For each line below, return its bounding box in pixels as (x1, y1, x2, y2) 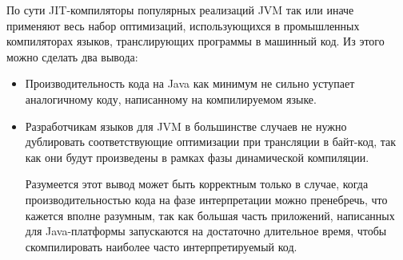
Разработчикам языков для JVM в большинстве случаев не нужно (25, 117, 347, 134)
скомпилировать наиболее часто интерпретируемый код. (25, 238, 297, 254)
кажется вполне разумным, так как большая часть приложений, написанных (25, 207, 395, 223)
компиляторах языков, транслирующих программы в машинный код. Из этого (6, 33, 385, 49)
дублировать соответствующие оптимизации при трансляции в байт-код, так (25, 133, 396, 150)
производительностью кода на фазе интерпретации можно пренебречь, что (25, 191, 388, 207)
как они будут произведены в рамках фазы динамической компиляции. (25, 148, 369, 165)
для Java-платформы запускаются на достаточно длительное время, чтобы (25, 223, 387, 239)
